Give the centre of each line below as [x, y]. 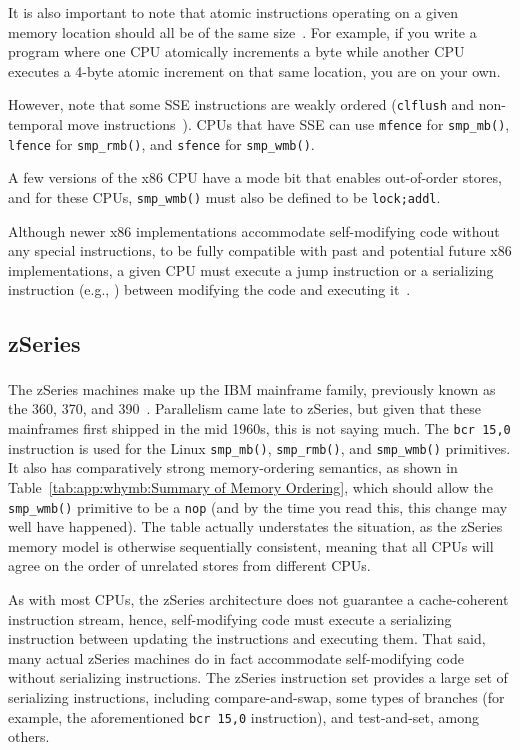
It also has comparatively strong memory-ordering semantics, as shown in [233, 467]
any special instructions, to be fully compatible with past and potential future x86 [260, 250]
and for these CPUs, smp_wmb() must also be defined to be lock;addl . [224, 196]
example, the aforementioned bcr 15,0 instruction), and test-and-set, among [243, 716]
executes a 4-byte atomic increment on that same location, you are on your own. [254, 70]
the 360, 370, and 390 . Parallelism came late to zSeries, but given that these [244, 408]
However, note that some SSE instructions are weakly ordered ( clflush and [241, 104]
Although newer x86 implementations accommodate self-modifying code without [254, 230]
